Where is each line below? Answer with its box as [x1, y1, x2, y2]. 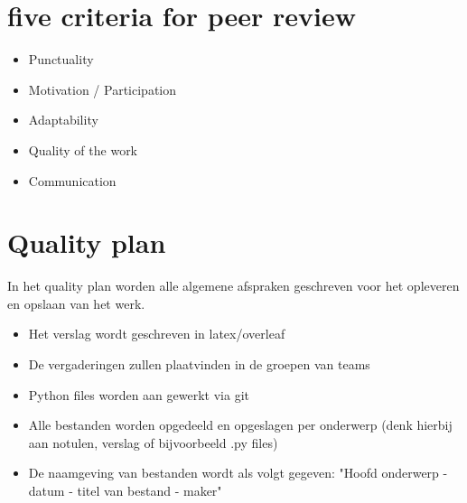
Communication [28, 171, 117, 190]
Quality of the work [28, 140, 138, 159]
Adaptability [28, 110, 98, 129]
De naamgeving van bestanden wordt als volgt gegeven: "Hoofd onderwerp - [28, 463, 448, 482]
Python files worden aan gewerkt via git [28, 385, 249, 404]
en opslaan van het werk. [7, 293, 145, 312]
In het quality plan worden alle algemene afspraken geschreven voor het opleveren [7, 276, 460, 295]
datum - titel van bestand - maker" [28, 480, 222, 499]
